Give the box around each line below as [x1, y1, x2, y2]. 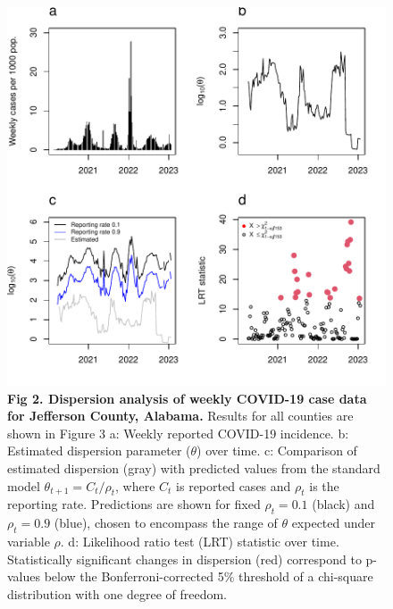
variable [7, 531, 50, 550]
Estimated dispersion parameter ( [7, 441, 191, 460]
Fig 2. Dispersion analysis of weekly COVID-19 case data [7, 388, 367, 407]
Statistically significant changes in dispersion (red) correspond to [7, 549, 362, 568]
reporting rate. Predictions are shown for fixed [7, 495, 261, 513]
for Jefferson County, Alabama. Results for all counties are [7, 406, 354, 425]
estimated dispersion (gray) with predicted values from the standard [7, 458, 380, 477]
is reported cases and [176, 476, 291, 495]
